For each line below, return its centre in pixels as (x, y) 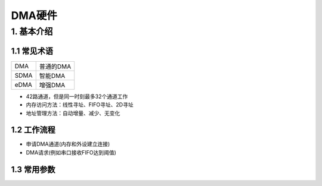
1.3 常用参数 (33, 169)
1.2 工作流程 (33, 130)
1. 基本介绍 (32, 31)
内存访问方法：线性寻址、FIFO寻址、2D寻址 (80, 105)
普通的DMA (55, 67)
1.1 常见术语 (32, 51)
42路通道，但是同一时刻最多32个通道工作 (77, 96)
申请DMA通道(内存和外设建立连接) (68, 144)
